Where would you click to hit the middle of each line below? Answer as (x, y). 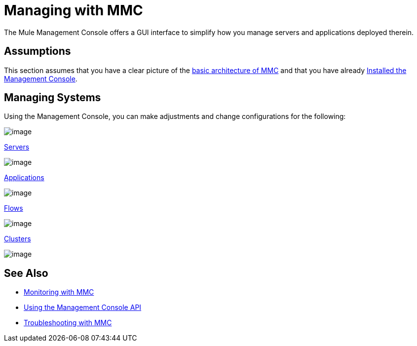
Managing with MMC (74, 10)
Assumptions (38, 51)
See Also (26, 273)
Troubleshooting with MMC (68, 323)
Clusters (18, 239)
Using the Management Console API (83, 308)
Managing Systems (53, 98)
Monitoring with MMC (59, 292)
